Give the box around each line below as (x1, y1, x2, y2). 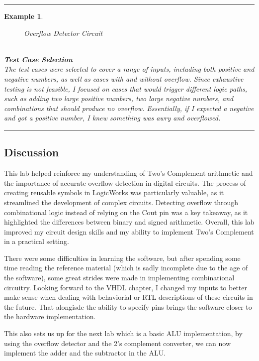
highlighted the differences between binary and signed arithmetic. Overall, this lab (4, 217, 255, 227)
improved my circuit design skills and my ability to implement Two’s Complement (4, 226, 254, 237)
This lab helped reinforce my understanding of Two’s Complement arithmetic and (4, 168, 253, 178)
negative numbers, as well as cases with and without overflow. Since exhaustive (4, 73, 244, 84)
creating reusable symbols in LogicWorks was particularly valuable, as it (4, 187, 224, 198)
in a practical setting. (4, 236, 69, 246)
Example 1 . (4, 11, 43, 21)
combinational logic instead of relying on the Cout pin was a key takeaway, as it (4, 207, 248, 217)
